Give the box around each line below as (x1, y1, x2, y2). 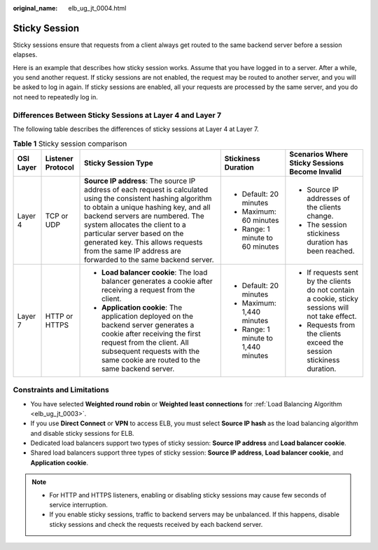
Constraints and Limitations (13, 385, 110, 395)
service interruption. (49, 501, 108, 509)
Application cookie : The (101, 302, 182, 312)
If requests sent (307, 267, 358, 277)
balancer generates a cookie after (101, 276, 213, 286)
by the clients (307, 276, 351, 286)
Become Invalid (289, 167, 342, 177)
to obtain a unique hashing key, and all (84, 202, 211, 212)
